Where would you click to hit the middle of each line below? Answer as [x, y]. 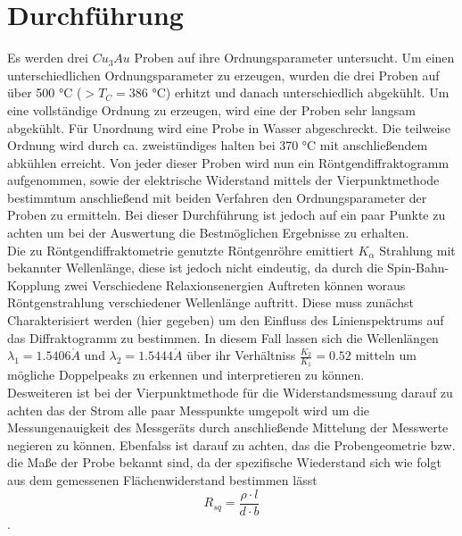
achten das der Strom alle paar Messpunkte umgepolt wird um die [188, 410]
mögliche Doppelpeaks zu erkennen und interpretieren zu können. [186, 375]
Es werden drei [48, 58]
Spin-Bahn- [418, 268]
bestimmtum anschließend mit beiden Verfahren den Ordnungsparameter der [217, 197]
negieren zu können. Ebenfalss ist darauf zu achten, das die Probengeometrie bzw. [231, 444]
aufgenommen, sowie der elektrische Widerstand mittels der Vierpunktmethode [223, 180]
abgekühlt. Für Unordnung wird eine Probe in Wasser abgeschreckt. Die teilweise [229, 127]
